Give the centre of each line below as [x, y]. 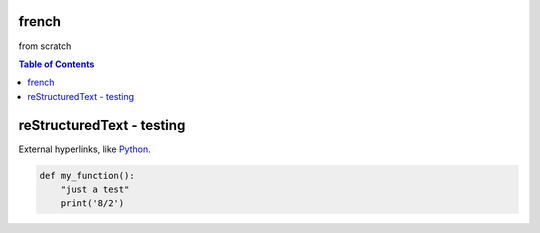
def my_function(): [87, 175]
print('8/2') [92, 203]
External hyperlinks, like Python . [84, 149]
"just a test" [95, 189]
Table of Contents [56, 64]
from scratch [45, 46]
